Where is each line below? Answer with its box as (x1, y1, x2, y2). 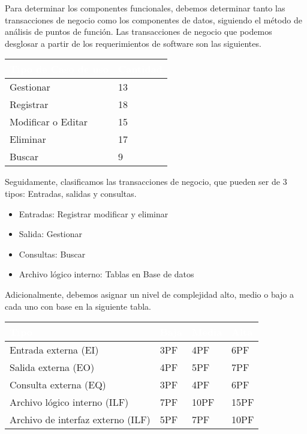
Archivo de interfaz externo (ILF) (10, 412, 151, 427)
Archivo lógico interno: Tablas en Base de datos (19, 268, 194, 280)
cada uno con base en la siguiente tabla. (5, 300, 151, 312)
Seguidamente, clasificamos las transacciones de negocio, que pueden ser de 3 (5, 175, 287, 188)
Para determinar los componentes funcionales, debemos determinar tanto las (5, 2, 285, 14)
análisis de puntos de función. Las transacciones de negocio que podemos (5, 25, 272, 38)
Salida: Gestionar (19, 228, 83, 240)
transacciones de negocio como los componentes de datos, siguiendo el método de (5, 13, 302, 26)
